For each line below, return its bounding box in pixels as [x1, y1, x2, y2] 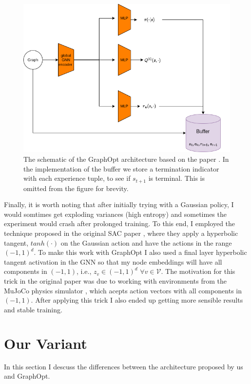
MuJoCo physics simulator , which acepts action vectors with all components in [4, 285, 242, 295]
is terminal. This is [148, 173, 205, 183]
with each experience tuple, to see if [23, 173, 131, 183]
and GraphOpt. [4, 371, 50, 381]
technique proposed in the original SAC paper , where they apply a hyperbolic [4, 228, 238, 238]
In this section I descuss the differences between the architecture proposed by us [4, 361, 243, 371]
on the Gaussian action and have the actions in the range [60, 237, 232, 248]
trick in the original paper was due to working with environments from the [4, 276, 227, 286]
